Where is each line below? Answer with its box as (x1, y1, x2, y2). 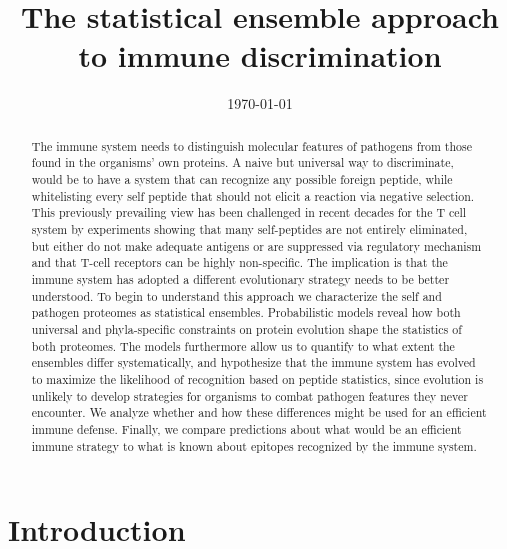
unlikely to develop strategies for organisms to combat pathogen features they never (31, 387, 468, 404)
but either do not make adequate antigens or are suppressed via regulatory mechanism (31, 237, 482, 254)
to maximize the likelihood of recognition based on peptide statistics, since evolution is (31, 370, 484, 387)
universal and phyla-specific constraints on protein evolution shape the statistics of (31, 320, 462, 337)
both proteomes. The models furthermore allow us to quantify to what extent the (31, 337, 455, 354)
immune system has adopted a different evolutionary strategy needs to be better (31, 270, 450, 287)
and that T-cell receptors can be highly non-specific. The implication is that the (31, 254, 448, 271)
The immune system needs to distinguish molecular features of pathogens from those (31, 137, 473, 154)
